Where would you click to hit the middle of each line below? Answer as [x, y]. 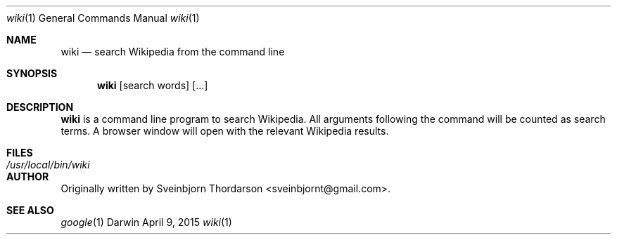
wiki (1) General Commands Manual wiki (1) [103, 18]
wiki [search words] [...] [153, 85]
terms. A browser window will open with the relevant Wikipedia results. [225, 131]
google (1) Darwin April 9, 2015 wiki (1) [146, 222]
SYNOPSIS [32, 73]
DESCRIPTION [40, 107]
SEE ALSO [30, 210]
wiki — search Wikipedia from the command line [173, 52]
